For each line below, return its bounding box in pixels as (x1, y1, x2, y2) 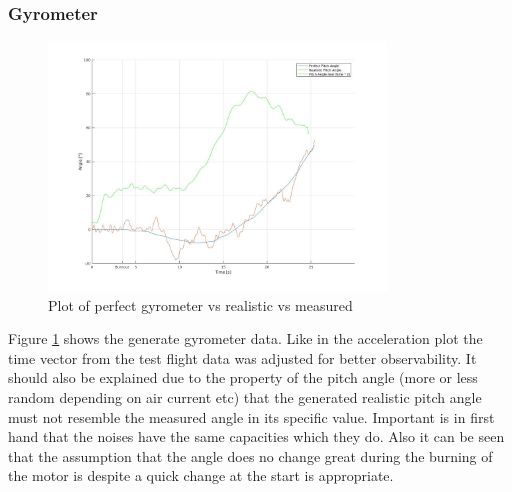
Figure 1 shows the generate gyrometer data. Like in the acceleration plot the (8, 328, 483, 349)
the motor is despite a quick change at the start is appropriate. (8, 465, 394, 486)
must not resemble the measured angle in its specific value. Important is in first (8, 406, 495, 427)
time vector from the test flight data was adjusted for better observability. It (8, 347, 477, 368)
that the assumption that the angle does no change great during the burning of (8, 445, 493, 466)
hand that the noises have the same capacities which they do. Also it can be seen (8, 426, 505, 447)
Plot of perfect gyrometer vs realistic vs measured (48, 294, 353, 315)
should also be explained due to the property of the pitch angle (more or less (8, 367, 478, 388)
